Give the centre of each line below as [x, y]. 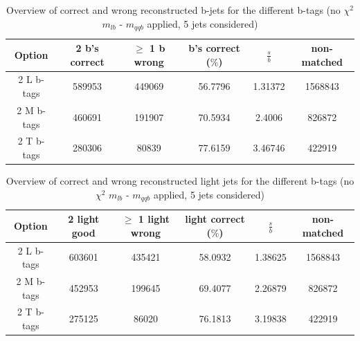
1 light [154, 219]
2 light [84, 219]
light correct [215, 219]
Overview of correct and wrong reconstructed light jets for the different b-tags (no [180, 181]
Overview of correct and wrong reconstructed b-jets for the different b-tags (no [173, 10]
